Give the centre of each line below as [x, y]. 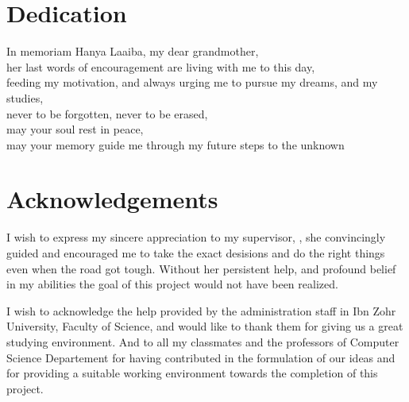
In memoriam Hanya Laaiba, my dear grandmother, [133, 51]
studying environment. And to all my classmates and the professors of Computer [203, 341]
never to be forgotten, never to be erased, [107, 113]
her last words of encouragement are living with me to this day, [161, 66]
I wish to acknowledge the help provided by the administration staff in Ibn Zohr [201, 310]
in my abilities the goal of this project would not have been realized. [172, 284]
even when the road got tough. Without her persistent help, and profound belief [201, 268]
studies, [25, 97]
